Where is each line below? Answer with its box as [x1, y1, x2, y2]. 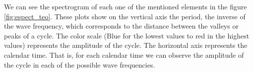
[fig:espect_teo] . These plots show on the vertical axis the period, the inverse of [4, 11, 246, 21]
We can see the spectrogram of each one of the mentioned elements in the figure [4, 1, 247, 11]
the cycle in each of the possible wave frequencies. [4, 59, 155, 70]
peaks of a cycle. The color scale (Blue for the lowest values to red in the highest [4, 30, 250, 40]
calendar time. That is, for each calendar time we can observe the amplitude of [4, 49, 244, 60]
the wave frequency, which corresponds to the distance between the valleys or [4, 21, 239, 31]
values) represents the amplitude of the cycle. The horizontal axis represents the [4, 40, 248, 50]
